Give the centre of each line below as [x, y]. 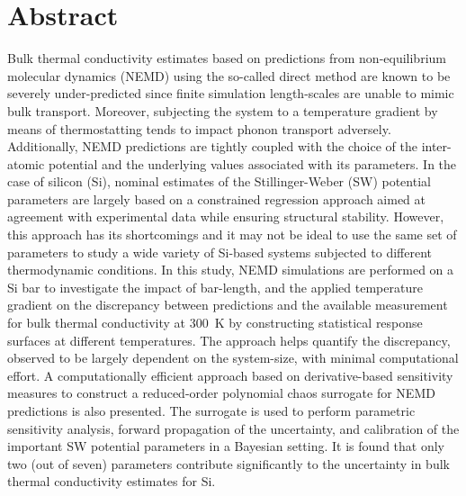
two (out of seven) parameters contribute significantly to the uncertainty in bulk [229, 463]
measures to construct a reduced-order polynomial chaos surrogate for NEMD [221, 393]
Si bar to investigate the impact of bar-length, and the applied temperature [215, 287]
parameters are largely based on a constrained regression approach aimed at [217, 198]
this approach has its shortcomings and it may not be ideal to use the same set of [232, 234]
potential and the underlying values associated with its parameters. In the [252, 163]
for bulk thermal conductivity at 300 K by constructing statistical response [215, 323]
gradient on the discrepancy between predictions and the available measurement [228, 305]
